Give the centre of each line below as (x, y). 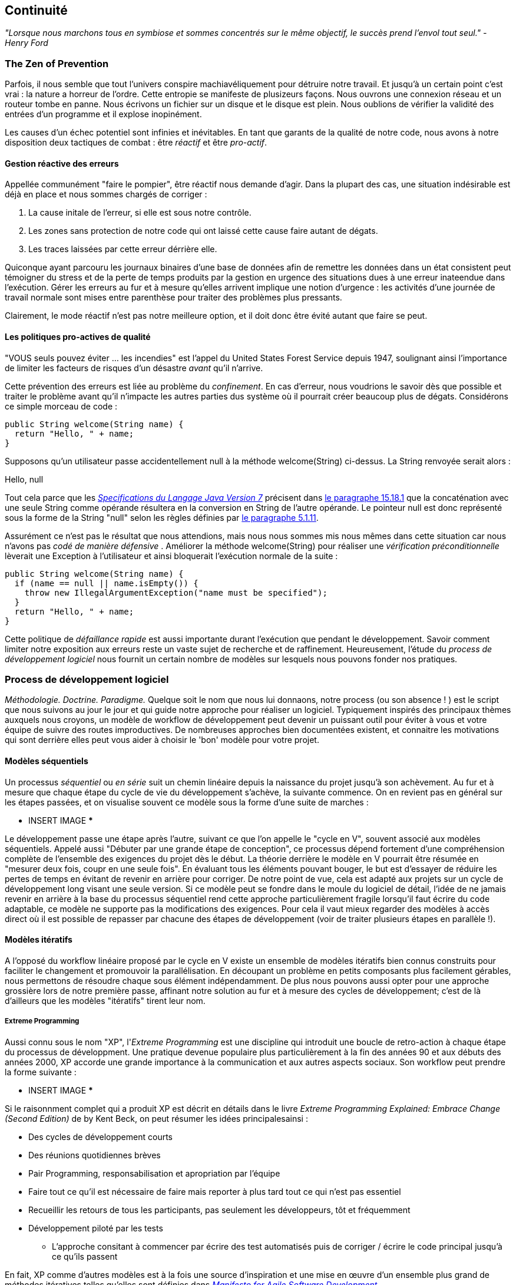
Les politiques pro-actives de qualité (78, 337)
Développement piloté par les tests (96, 1228)
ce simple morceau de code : (61, 406)
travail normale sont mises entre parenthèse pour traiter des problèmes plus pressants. (173, 298)
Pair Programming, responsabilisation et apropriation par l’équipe (154, 1173)
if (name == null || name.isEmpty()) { (106, 583)
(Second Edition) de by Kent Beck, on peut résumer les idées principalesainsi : (156, 1118)
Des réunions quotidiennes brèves (95, 1155)
